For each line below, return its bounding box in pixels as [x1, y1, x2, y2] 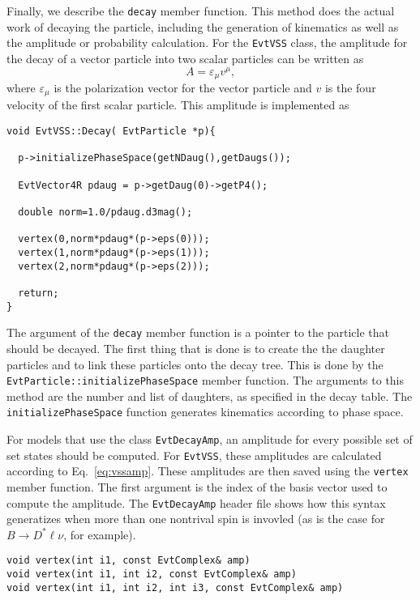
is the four [324, 79, 376, 96]
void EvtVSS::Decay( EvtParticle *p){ [6, 126, 216, 138]
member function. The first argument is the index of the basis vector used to [6, 478, 388, 495]
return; [18, 287, 59, 299]
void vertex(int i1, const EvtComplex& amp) [6, 555, 251, 567]
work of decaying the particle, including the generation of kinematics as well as [6, 18, 399, 35]
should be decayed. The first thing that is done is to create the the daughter [6, 339, 385, 356]
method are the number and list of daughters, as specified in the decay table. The [6, 387, 413, 404]
